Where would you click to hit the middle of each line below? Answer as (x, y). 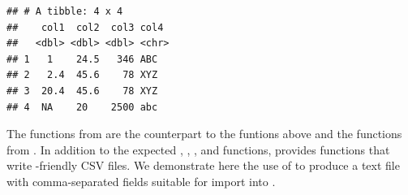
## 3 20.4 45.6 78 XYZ (82, 91)
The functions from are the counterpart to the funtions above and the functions (204, 134)
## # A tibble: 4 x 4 (65, 11)
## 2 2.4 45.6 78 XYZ (82, 75)
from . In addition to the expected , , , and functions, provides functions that (198, 149)
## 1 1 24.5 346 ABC (82, 59)
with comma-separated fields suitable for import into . (141, 181)
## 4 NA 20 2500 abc (82, 107)
